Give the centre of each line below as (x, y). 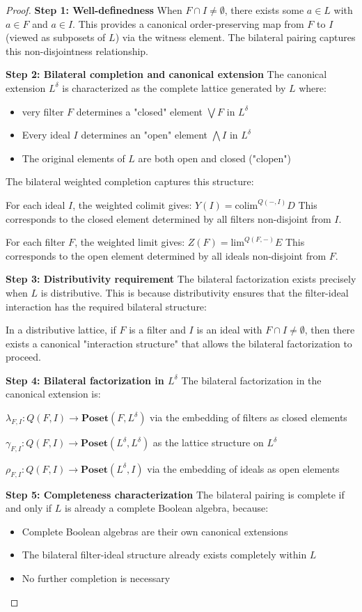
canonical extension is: (53, 394)
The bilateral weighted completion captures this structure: (130, 181)
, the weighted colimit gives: (132, 204)
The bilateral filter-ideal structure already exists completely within (164, 555)
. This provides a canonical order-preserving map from (188, 23)
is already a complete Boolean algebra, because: (167, 508)
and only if (29, 508)
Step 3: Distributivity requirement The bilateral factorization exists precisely (181, 279)
